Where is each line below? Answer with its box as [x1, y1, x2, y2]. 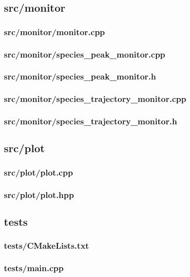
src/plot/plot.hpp [4, 188, 74, 200]
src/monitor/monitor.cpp [4, 25, 105, 38]
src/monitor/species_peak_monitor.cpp [4, 48, 166, 60]
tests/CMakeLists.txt [4, 239, 89, 252]
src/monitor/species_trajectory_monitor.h [4, 115, 177, 127]
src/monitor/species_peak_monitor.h [4, 70, 156, 82]
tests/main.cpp [4, 262, 64, 274]
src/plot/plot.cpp [4, 166, 73, 178]
